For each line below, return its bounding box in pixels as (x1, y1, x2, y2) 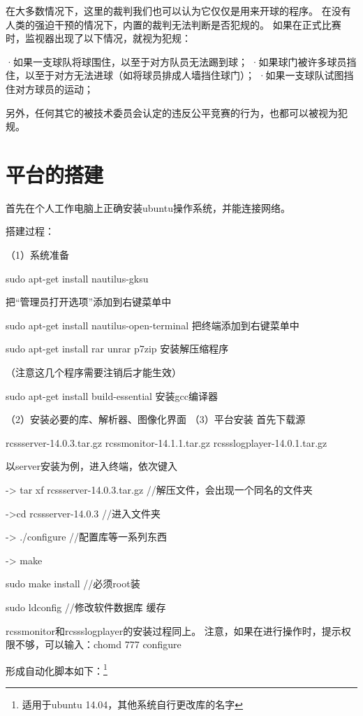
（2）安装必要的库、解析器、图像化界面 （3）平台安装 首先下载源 (6, 412, 306, 427)
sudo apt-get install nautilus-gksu (6, 271, 149, 285)
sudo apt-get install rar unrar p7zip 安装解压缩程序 (6, 341, 229, 356)
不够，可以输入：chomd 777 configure (15, 637, 181, 652)
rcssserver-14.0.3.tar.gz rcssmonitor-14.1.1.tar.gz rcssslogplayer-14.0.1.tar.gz (6, 435, 327, 450)
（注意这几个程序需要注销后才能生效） (6, 365, 181, 380)
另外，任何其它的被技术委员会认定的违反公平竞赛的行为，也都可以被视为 (6, 105, 338, 120)
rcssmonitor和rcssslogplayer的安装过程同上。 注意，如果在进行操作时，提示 (6, 623, 341, 638)
